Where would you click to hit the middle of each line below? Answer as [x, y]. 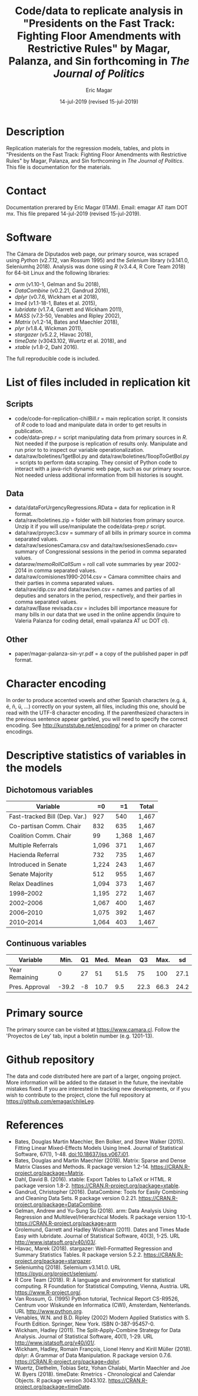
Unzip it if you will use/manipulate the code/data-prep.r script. [90, 526]
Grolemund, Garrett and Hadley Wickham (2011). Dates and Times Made [102, 1229]
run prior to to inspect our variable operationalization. [79, 450]
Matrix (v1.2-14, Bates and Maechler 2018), [67, 322]
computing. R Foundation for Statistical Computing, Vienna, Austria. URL [102, 1286]
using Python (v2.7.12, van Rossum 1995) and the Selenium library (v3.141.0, [98, 260]
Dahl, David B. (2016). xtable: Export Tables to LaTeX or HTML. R [93, 1179]
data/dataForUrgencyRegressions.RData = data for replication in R [95, 508]
